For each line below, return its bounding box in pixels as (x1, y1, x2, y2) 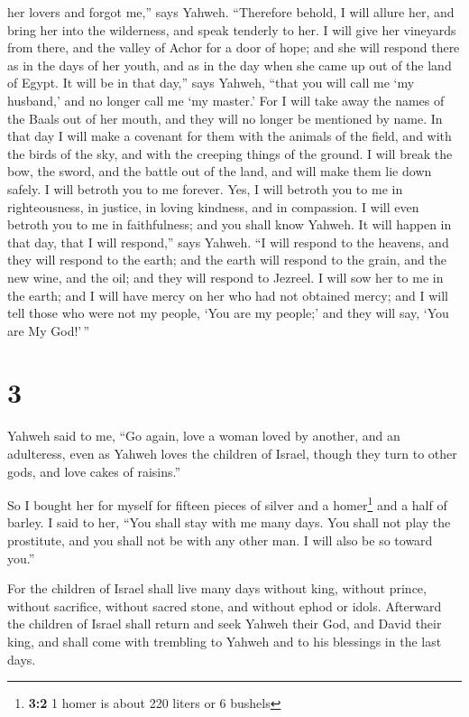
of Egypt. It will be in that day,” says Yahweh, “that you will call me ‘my (7, 73, 415, 92)
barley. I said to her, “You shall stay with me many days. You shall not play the (7, 513, 451, 532)
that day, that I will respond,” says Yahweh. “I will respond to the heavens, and (7, 232, 449, 251)
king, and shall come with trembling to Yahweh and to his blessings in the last (7, 632, 442, 650)
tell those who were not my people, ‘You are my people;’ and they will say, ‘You (7, 303, 449, 322)
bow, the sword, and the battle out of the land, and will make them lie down (7, 162, 432, 181)
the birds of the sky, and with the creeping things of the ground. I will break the (7, 144, 453, 163)
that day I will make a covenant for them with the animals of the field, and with (7, 126, 452, 145)
